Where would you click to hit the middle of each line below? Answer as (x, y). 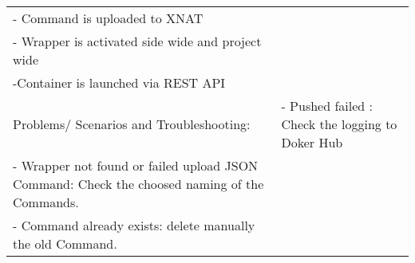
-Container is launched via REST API (119, 82)
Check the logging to (339, 124)
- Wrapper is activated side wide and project (137, 41)
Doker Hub (312, 142)
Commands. (46, 202)
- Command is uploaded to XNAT (108, 18)
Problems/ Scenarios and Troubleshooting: (132, 124)
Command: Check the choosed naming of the (138, 184)
